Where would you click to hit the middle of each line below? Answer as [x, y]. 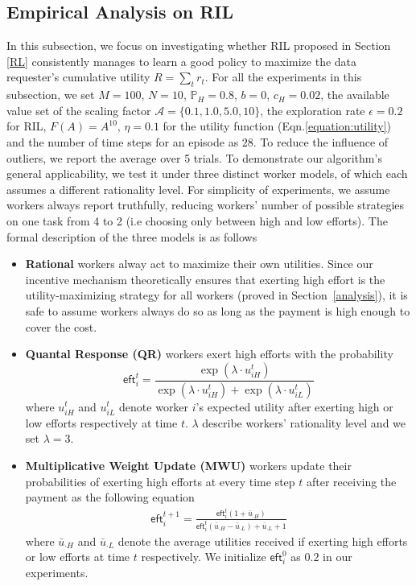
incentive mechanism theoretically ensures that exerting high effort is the [205, 279]
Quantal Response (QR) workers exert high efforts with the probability [209, 354]
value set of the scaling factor [79, 110]
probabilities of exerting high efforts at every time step [160, 481]
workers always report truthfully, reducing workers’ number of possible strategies [206, 205]
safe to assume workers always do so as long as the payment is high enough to [218, 310]
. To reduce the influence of [321, 141]
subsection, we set [51, 95]
